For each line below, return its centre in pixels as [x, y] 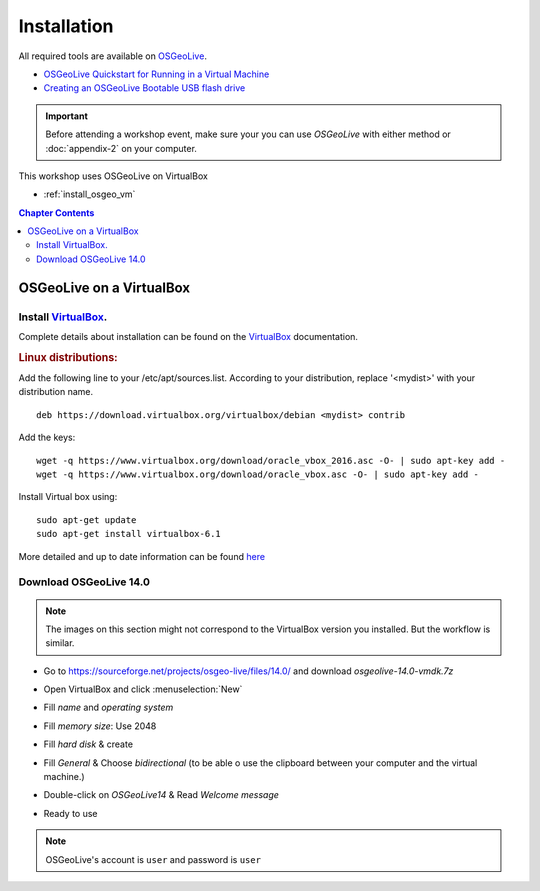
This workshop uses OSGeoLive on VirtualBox [113, 176]
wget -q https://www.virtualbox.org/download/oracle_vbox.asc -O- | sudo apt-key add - [258, 474]
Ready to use [71, 813]
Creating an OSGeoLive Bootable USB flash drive [144, 88]
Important [67, 116]
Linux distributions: [68, 357]
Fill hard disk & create [88, 744]
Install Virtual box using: [68, 497]
